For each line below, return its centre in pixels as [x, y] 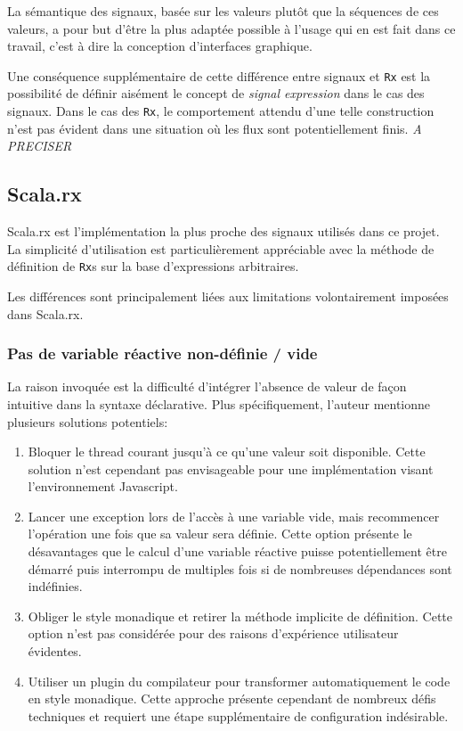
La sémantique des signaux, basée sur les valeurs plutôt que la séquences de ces [223, 11]
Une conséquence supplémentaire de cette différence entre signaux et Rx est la [219, 75]
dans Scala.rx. [45, 313]
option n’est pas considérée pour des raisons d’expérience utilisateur [213, 633]
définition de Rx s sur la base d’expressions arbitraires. [153, 266]
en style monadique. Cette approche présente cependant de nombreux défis [232, 698]
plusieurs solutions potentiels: [88, 421]
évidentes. [55, 651]
